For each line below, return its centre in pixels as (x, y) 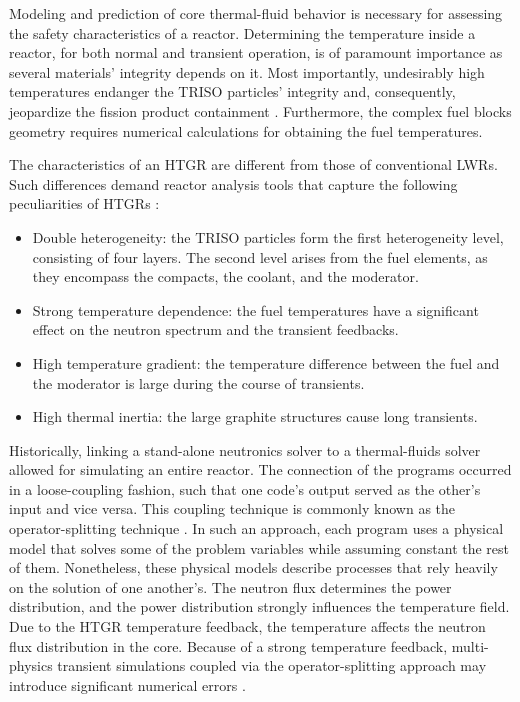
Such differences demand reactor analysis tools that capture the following (233, 183)
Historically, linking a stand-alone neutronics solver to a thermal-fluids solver (245, 449)
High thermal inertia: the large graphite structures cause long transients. (255, 416)
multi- (470, 645)
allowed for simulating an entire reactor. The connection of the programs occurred (260, 469)
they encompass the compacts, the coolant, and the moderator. (225, 276)
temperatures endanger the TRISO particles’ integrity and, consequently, (232, 91)
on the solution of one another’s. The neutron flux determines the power (230, 586)
